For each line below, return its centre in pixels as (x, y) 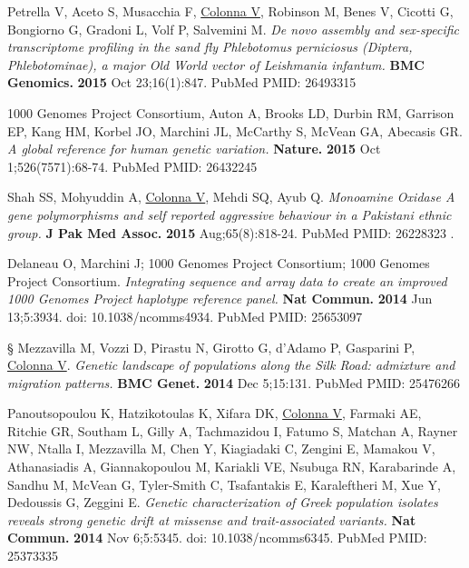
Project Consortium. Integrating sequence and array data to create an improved (227, 280)
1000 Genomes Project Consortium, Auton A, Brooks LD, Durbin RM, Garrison (231, 112)
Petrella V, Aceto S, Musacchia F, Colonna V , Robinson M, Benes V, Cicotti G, (230, 11)
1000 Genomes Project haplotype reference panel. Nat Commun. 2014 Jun (220, 299)
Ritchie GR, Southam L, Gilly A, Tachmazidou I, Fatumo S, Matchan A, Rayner (233, 430)
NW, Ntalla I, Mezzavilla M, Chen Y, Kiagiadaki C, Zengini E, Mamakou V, (221, 448)
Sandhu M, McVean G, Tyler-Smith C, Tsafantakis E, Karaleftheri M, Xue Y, (224, 484)
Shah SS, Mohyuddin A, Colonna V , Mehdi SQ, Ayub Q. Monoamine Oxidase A (231, 197)
